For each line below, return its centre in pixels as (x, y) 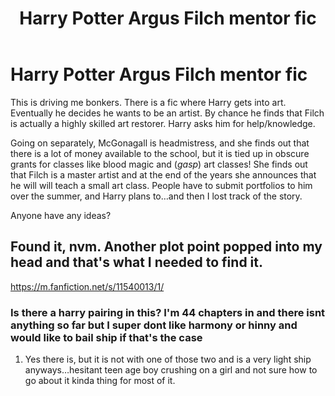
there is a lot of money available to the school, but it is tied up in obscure (160, 153)
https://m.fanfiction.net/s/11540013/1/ (87, 286)
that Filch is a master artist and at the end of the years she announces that (163, 174)
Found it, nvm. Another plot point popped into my (166, 247)
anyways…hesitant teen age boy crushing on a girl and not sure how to (171, 370)
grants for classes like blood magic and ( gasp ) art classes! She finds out (159, 164)
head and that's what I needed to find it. (136, 262)
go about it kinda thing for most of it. (100, 381)
